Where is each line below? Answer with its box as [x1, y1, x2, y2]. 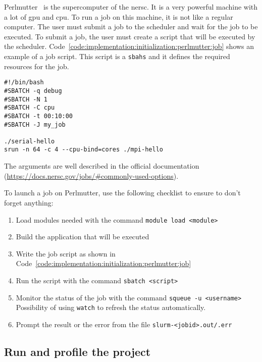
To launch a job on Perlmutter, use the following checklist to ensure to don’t [4, 187, 241, 198]
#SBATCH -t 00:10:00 [4, 112, 73, 120]
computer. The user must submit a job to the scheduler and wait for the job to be [4, 21, 258, 32]
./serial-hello [4, 137, 55, 145]
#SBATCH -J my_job [4, 121, 66, 128]
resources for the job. [4, 61, 69, 71]
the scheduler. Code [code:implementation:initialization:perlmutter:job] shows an [4, 41, 254, 51]
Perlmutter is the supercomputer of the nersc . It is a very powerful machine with [4, 2, 258, 12]
